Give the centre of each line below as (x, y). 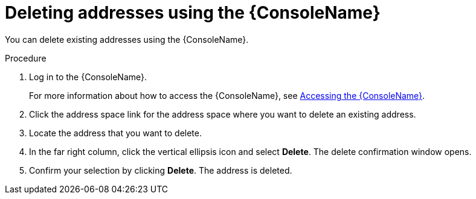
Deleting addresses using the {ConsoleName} (193, 13)
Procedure (26, 58)
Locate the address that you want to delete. (115, 133)
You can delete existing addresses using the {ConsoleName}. (127, 39)
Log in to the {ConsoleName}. (88, 77)
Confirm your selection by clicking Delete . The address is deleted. (161, 170)
